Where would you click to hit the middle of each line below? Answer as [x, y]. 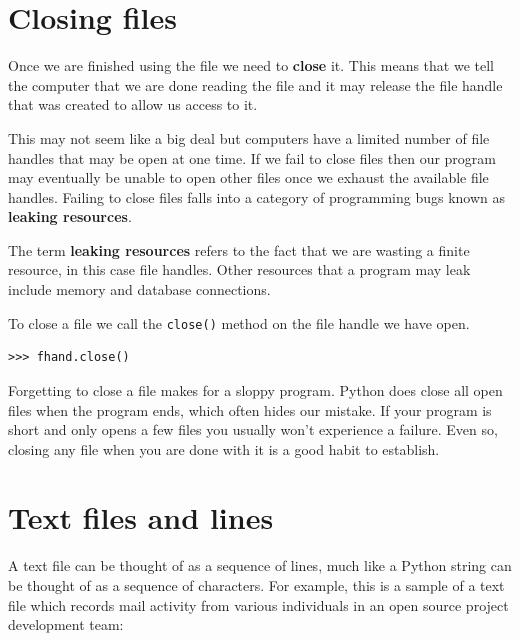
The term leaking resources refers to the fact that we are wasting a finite [239, 249]
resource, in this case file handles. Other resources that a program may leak [239, 269]
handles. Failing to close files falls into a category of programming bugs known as [256, 196]
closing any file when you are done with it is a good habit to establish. [224, 448]
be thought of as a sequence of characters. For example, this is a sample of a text [256, 585]
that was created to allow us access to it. [133, 104]
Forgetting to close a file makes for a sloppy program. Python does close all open [255, 389]
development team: [66, 624]
